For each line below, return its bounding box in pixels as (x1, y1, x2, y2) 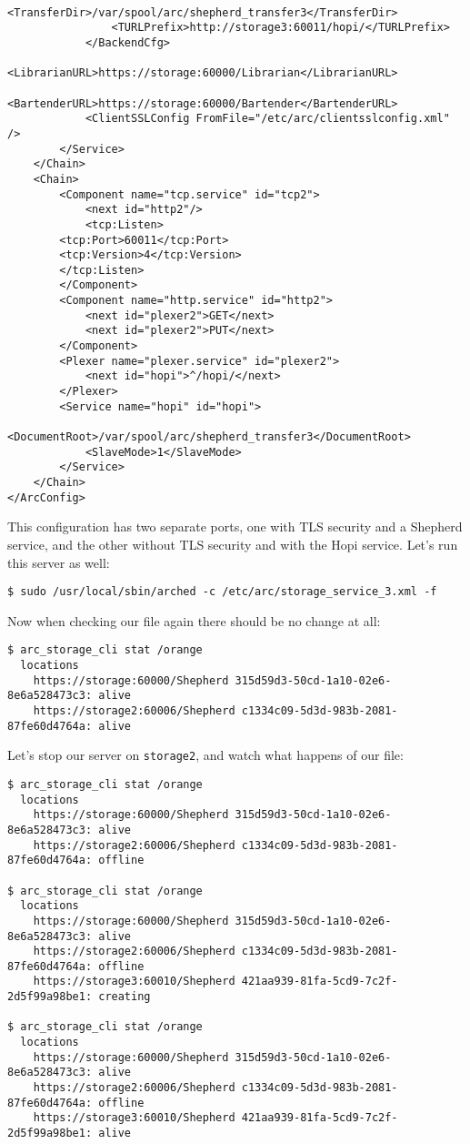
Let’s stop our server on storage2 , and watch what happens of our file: (7, 745, 404, 764)
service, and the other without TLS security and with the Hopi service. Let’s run (7, 534, 458, 553)
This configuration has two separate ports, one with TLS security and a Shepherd (7, 517, 463, 536)
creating (98, 990, 151, 1004)
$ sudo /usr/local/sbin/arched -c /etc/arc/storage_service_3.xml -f (7, 585, 437, 599)
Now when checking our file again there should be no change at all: (7, 611, 381, 630)
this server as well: (7, 552, 110, 572)
